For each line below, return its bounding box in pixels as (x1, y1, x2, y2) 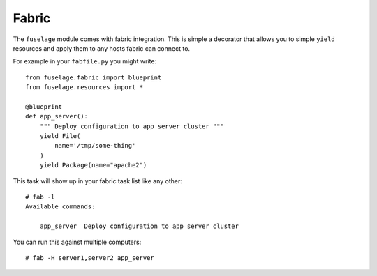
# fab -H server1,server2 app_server (25, 254, 155, 261)
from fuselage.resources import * (25, 84, 143, 91)
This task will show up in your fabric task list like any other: (13, 176, 183, 185)
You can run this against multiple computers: (13, 238, 142, 246)
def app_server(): (25, 112, 89, 121)
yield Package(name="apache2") (39, 161, 147, 169)
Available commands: (25, 203, 96, 210)
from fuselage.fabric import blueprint (25, 73, 162, 82)
